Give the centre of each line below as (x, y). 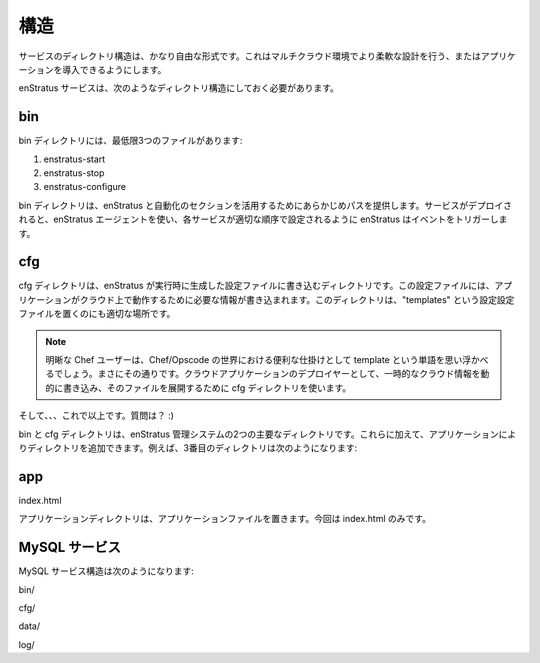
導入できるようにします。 (114, 69)
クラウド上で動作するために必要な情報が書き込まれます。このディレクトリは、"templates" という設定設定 (297, 299)
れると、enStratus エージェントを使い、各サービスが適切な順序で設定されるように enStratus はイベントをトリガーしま (263, 219)
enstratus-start (74, 159)
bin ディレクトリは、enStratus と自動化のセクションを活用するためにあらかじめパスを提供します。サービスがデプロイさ (265, 205)
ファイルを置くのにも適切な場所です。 (97, 314)
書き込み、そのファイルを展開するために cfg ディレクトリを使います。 (207, 387)
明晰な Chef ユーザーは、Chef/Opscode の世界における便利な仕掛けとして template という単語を (245, 360)
